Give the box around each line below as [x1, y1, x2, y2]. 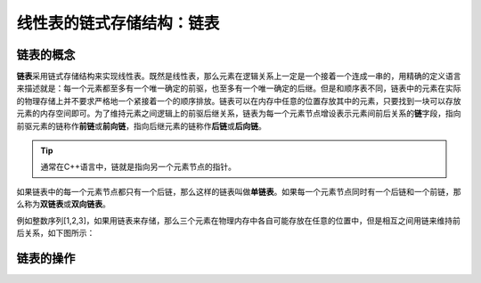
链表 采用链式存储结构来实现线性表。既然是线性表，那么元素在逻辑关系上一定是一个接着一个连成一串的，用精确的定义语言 [16, 71, 461, 82]
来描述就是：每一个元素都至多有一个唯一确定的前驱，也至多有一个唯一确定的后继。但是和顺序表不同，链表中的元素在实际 [16, 83, 461, 93]
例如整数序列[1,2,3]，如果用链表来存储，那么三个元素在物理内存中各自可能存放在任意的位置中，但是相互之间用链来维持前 [16, 214, 461, 226]
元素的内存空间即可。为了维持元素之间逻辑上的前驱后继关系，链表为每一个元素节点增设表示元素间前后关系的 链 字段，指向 [16, 108, 461, 119]
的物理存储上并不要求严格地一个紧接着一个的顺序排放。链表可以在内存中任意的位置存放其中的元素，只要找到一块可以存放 [16, 95, 461, 106]
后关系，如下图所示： [16, 227, 95, 238]
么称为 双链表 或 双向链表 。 [16, 198, 110, 209]
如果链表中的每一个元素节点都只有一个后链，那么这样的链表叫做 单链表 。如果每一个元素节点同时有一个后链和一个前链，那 [16, 186, 461, 197]
